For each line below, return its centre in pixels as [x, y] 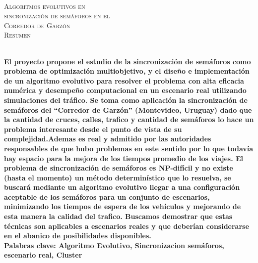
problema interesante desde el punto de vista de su [93, 129]
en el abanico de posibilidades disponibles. [78, 236]
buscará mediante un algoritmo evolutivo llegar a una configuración [122, 187]
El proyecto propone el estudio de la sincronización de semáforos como [128, 61]
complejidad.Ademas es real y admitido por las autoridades [108, 139]
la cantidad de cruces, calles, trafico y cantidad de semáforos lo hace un [129, 119]
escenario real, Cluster [43, 255]
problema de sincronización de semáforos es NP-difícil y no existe [119, 168]
